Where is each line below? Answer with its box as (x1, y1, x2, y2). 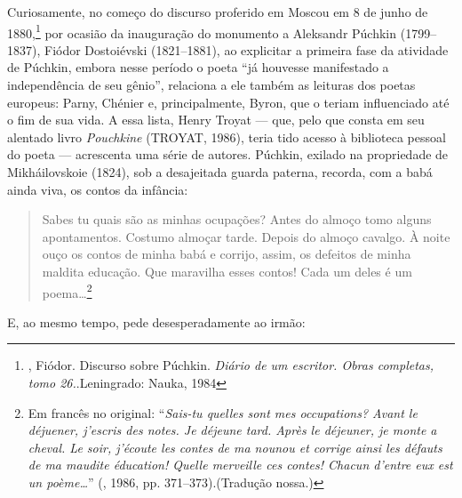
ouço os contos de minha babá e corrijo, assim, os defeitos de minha (42, 245, 411, 263)
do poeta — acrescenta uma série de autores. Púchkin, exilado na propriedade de (7, 145, 449, 164)
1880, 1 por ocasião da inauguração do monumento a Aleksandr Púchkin (7, 20, 397, 42)
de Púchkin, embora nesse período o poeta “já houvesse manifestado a (7, 58, 389, 76)
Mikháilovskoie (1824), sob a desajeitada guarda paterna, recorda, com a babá (7, 163, 433, 181)
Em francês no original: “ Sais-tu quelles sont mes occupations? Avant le (28, 403, 418, 422)
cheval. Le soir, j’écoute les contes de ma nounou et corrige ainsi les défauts (28, 438, 442, 456)
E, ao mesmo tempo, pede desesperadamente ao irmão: (7, 312, 306, 331)
